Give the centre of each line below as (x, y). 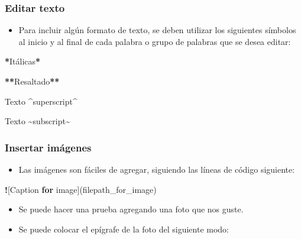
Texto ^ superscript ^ (41, 101)
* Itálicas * (23, 61)
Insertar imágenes (48, 147)
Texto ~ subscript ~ (38, 121)
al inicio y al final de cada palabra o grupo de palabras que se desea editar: (155, 41)
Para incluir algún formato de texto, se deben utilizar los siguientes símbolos (157, 30)
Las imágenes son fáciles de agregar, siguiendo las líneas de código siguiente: (157, 169)
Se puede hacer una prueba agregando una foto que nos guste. (131, 209)
